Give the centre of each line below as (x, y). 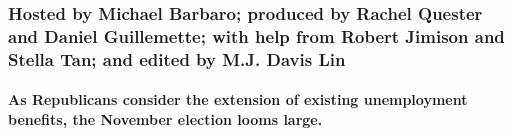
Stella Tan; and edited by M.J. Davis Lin (177, 58)
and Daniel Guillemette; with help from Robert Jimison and (256, 35)
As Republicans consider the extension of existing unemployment (238, 99)
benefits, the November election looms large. (165, 118)
